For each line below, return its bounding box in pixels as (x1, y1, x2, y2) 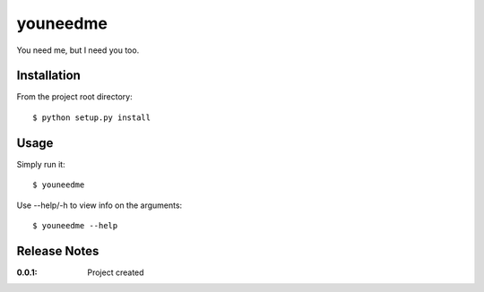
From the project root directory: (16, 91, 134, 102)
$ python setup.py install (32, 112, 151, 123)
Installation (16, 68, 81, 83)
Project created (87, 267, 144, 278)
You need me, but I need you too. (16, 45, 140, 56)
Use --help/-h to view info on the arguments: (16, 200, 183, 210)
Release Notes (16, 243, 99, 259)
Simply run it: (16, 159, 66, 169)
